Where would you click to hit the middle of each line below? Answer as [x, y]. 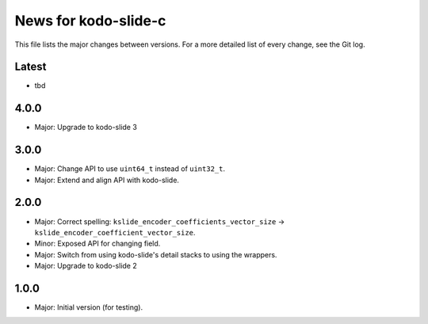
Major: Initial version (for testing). [88, 307]
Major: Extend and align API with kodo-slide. [107, 180]
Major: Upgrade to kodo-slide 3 [86, 128]
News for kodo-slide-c [90, 21]
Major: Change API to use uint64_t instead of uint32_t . [130, 169]
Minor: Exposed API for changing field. [97, 244]
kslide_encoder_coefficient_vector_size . [115, 232]
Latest [31, 67]
